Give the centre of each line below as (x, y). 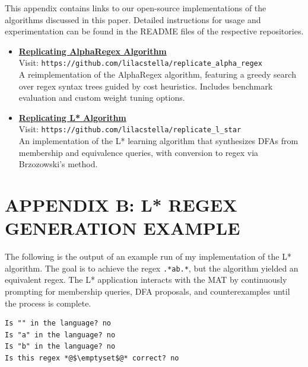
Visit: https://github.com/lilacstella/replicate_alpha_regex (140, 63)
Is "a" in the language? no (60, 335)
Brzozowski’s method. (58, 164)
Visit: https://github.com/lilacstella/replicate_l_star (130, 129)
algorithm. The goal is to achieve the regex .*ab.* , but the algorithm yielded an (152, 268)
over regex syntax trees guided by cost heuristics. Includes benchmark (146, 86)
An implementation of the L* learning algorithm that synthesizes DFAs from (158, 141)
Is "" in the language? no (58, 323)
